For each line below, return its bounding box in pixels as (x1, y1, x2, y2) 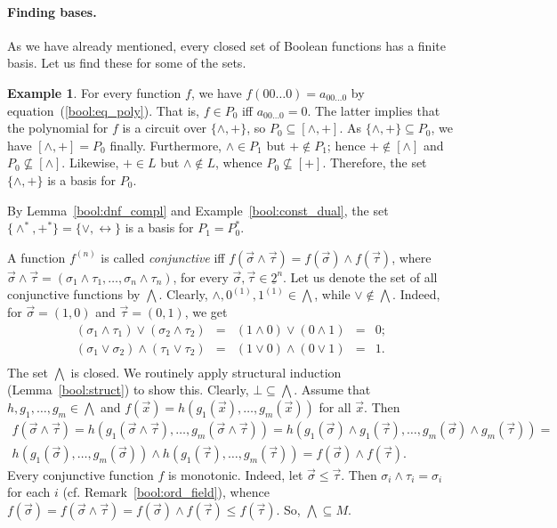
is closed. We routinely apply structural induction (70, 362, 342, 381)
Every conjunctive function (7, 465, 154, 483)
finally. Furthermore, (109, 135, 222, 154)
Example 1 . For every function (7, 83, 182, 102)
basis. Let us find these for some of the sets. (7, 53, 246, 72)
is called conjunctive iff (101, 248, 225, 266)
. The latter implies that (307, 101, 440, 119)
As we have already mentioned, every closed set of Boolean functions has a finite (7, 36, 446, 54)
